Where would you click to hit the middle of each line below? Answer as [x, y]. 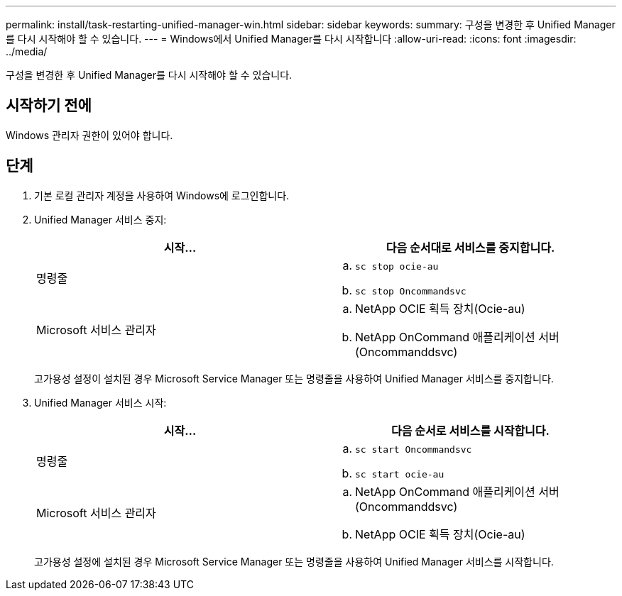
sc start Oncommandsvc [414, 449]
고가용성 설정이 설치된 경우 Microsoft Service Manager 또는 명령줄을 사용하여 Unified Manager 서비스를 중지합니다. [294, 378]
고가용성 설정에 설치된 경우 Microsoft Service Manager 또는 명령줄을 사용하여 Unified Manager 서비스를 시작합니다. [294, 561]
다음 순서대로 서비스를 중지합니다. [470, 247]
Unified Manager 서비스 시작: [100, 402]
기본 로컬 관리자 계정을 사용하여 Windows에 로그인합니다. [162, 195]
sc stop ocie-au [397, 266]
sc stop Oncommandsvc [411, 291]
